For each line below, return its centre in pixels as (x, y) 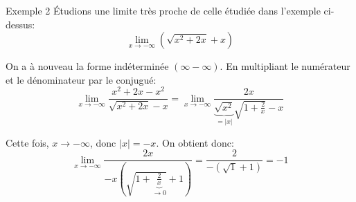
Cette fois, (27, 142)
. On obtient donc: (195, 142)
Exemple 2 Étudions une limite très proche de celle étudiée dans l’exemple (163, 10)
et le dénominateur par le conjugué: (81, 79)
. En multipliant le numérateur (285, 66)
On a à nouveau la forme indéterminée (87, 66)
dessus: (20, 24)
